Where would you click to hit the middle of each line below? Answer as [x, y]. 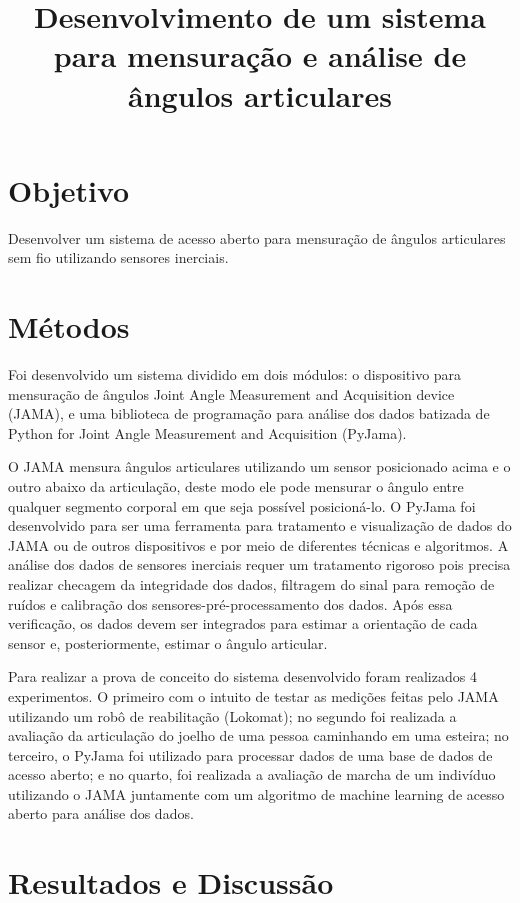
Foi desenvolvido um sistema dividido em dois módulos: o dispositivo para [235, 374]
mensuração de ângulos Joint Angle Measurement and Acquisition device [231, 393]
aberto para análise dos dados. [101, 813]
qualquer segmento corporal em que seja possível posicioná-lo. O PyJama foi [242, 505]
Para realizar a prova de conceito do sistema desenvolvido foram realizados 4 [242, 676]
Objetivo [69, 189]
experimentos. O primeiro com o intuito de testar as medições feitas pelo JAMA [253, 695]
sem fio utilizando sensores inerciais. [118, 257]
